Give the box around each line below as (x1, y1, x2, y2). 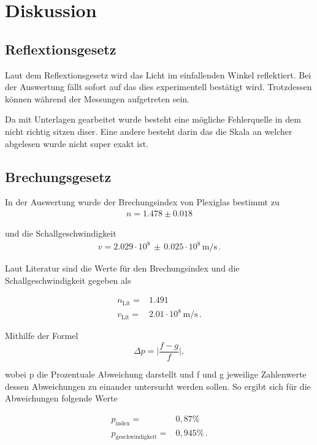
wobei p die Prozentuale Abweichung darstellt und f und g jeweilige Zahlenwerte (5, 367, 307, 380)
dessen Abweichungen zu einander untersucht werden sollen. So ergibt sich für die (5, 379, 311, 392)
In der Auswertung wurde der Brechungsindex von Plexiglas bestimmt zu (5, 196, 280, 208)
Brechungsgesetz (5, 167, 112, 186)
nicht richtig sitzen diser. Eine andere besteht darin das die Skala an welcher (5, 124, 292, 137)
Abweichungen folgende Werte (5, 392, 118, 405)
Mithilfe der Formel (5, 329, 78, 342)
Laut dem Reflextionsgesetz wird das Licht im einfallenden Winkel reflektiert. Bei (5, 68, 311, 81)
